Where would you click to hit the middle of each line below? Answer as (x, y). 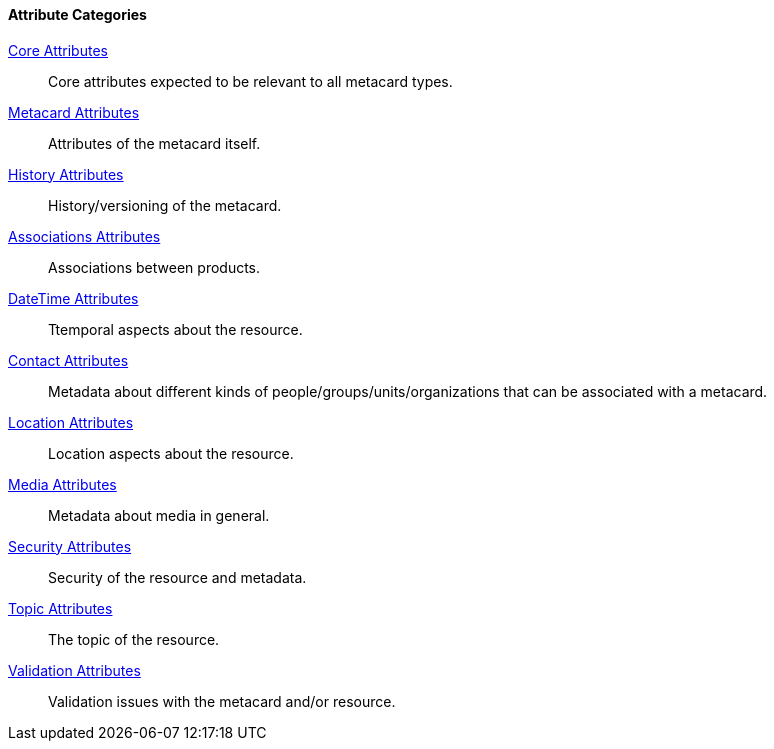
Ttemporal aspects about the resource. (175, 329)
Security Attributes (70, 546)
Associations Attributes (84, 236)
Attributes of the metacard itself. (154, 143)
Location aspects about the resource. (171, 453)
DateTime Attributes (73, 298)
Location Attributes (71, 422)
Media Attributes (62, 484)
